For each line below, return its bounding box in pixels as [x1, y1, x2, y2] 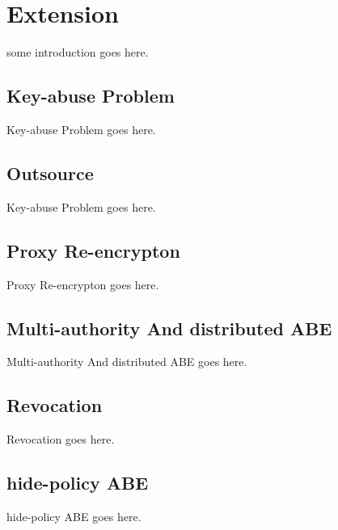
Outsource [6, 160, 94, 185]
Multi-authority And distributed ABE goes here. [6, 353, 247, 370]
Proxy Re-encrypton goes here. [6, 276, 159, 292]
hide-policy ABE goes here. [6, 507, 142, 524]
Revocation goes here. [6, 431, 115, 448]
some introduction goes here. [6, 44, 149, 61]
